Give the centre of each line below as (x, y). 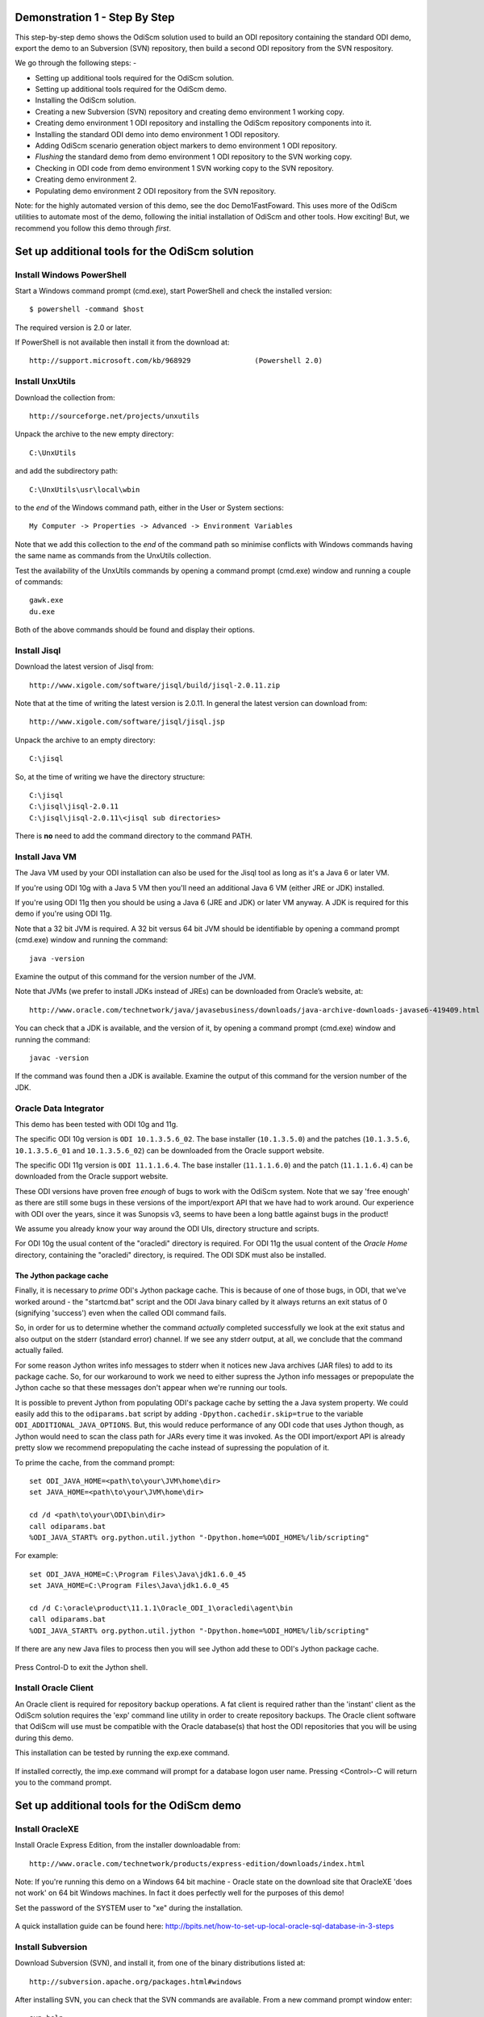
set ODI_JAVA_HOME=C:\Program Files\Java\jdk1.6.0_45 (138, 1574)
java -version (57, 958)
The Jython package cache (62, 1276)
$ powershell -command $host (87, 309)
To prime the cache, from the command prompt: (95, 1462)
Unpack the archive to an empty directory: (85, 740)
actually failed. (39, 1351)
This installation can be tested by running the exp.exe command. (122, 1753)
